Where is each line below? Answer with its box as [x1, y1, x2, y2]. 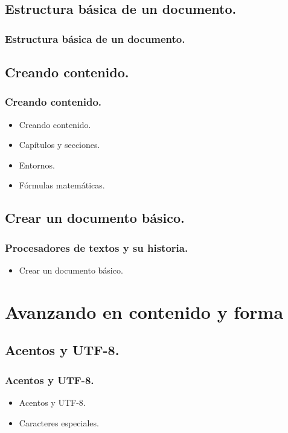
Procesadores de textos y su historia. [5, 240, 188, 255]
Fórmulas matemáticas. [19, 179, 105, 191]
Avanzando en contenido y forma [5, 299, 284, 324]
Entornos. [19, 158, 55, 171]
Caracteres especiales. [19, 416, 99, 429]
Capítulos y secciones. [19, 138, 100, 151]
